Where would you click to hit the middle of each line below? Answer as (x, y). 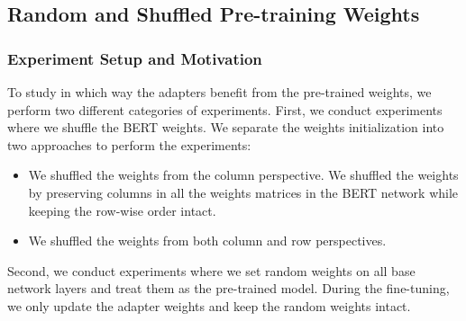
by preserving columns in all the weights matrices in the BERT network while (243, 192)
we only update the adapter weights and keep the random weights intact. (209, 305)
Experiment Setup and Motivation (135, 58)
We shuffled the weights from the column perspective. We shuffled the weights (243, 175)
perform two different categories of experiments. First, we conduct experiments (225, 109)
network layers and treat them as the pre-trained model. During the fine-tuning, (228, 288)
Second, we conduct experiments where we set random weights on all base (211, 270)
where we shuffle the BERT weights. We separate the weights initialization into (226, 127)
